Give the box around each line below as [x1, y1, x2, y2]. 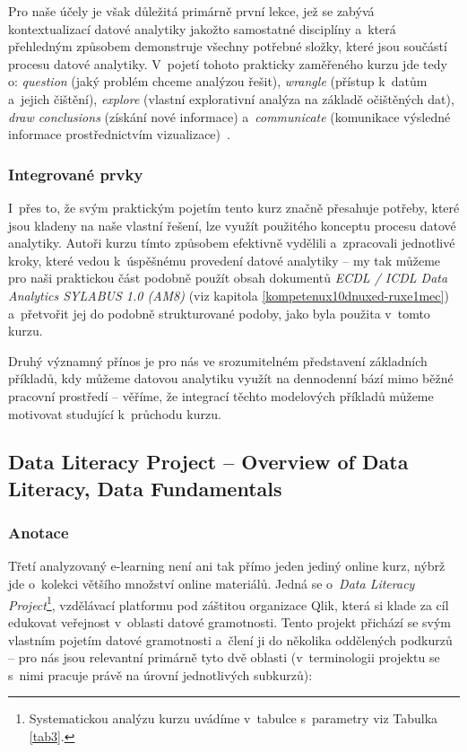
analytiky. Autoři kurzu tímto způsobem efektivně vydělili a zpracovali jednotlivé [8, 233, 455, 252]
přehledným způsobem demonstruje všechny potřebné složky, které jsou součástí [8, 37, 447, 56]
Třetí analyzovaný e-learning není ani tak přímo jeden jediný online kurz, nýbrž [8, 556, 445, 575]
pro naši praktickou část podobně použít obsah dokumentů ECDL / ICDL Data [8, 268, 448, 287]
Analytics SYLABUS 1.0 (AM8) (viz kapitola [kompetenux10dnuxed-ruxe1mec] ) [8, 285, 449, 304]
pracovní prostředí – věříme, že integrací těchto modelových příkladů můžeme [8, 386, 434, 405]
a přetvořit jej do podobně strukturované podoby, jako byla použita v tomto [8, 303, 430, 322]
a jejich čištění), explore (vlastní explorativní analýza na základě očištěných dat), [8, 89, 454, 108]
